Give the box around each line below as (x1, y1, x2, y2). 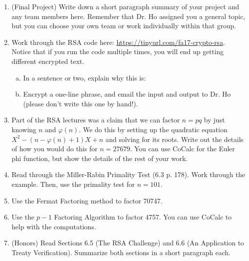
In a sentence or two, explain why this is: (23, 72, 146, 82)
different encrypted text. (11, 56, 84, 66)
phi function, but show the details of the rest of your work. (11, 153, 188, 163)
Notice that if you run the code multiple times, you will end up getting (11, 46, 224, 57)
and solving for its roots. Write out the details (105, 134, 244, 144)
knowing (11, 124, 37, 134)
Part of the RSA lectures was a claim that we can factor (11, 115, 180, 125)
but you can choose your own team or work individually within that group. (11, 20, 236, 31)
